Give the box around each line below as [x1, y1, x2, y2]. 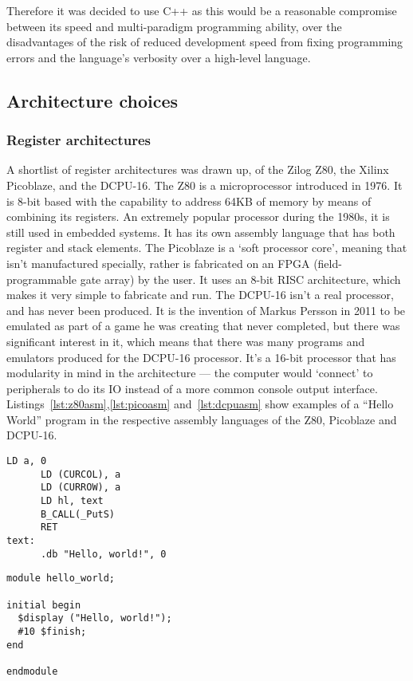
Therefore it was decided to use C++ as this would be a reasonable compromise [6, 2, 397, 18]
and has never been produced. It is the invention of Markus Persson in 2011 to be [6, 301, 406, 318]
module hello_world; [6, 573, 116, 585]
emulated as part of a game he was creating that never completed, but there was [6, 317, 400, 334]
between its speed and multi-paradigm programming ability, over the [6, 18, 342, 34]
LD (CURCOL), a [40, 468, 121, 480]
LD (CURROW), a [40, 482, 121, 494]
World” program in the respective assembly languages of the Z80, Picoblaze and [6, 411, 397, 427]
